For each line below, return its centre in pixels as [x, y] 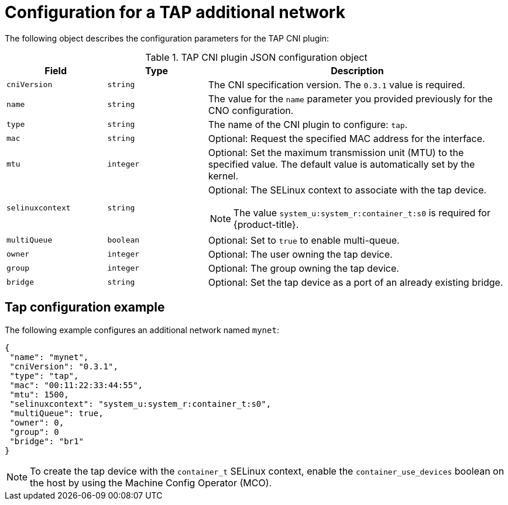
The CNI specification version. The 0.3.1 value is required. [337, 84]
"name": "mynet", [49, 357]
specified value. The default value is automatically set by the [341, 164]
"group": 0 [34, 432]
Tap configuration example [85, 307]
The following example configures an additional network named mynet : [142, 330]
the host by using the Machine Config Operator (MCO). [151, 482]
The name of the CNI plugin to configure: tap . [308, 124]
